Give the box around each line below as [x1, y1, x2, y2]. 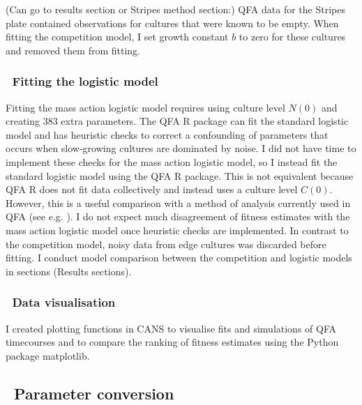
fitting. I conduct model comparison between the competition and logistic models [6, 250, 352, 265]
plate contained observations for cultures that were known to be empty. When [6, 15, 339, 30]
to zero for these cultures [239, 29, 346, 44]
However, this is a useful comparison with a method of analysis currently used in [6, 195, 351, 210]
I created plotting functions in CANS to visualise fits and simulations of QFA [6, 321, 336, 335]
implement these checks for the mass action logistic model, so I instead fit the [6, 154, 338, 169]
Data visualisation [12, 293, 116, 311]
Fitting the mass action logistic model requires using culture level [6, 100, 285, 114]
